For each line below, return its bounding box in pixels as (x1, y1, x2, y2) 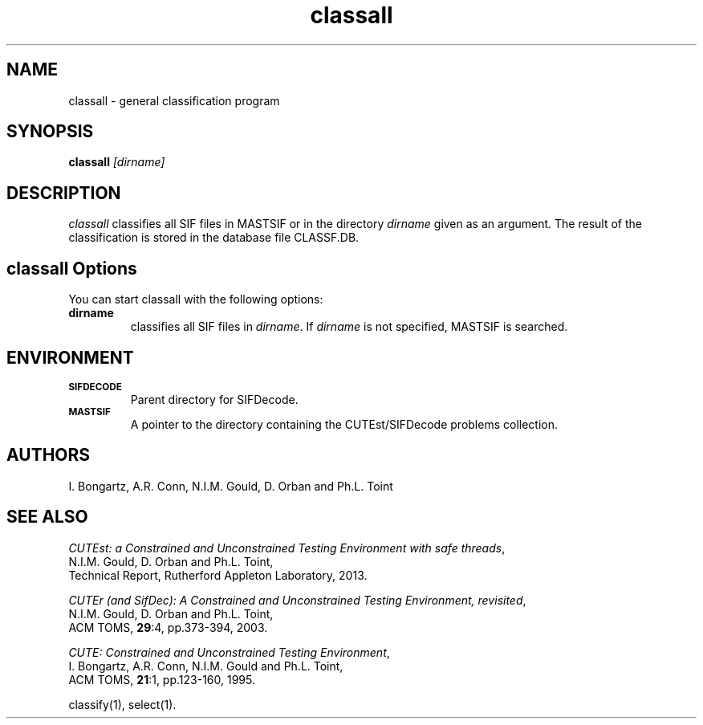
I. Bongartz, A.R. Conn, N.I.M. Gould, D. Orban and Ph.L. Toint (68, 479, 393, 493)
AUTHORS (6, 445, 91, 466)
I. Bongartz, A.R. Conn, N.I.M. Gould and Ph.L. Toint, (68, 658, 343, 673)
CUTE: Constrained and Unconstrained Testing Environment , (68, 645, 390, 659)
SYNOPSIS (6, 121, 94, 142)
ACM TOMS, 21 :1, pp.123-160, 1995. (68, 672, 256, 686)
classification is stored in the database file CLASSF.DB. (68, 230, 360, 245)
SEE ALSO (6, 507, 88, 527)
